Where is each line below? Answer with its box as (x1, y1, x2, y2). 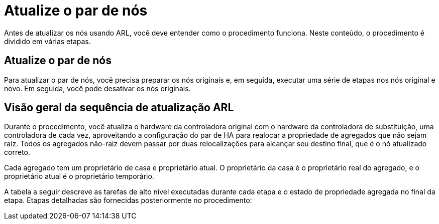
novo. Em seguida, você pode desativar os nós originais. (4, 84, 191, 93)
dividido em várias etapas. (4, 37, 91, 46)
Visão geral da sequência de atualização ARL (4, 101, 234, 114)
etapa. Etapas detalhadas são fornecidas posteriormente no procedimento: (4, 196, 252, 205)
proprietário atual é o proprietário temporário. (4, 172, 154, 181)
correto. (4, 148, 30, 157)
